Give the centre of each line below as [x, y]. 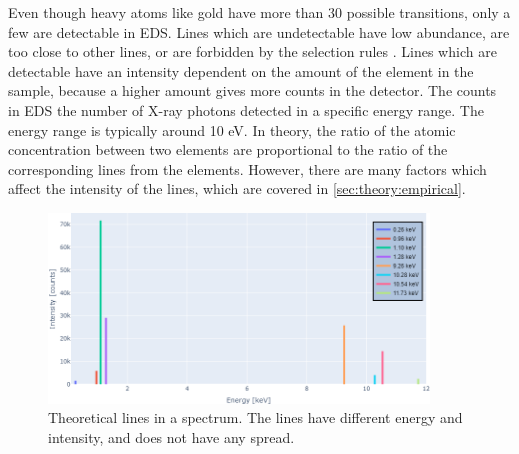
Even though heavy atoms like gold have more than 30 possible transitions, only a [259, 12]
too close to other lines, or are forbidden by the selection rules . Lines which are [252, 51]
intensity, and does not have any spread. [171, 436]
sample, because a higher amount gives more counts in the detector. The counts [252, 90]
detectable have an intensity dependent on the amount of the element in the [241, 70]
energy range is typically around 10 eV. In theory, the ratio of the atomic [232, 129]
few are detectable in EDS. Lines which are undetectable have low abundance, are [259, 31]
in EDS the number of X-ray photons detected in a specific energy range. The [246, 109]
